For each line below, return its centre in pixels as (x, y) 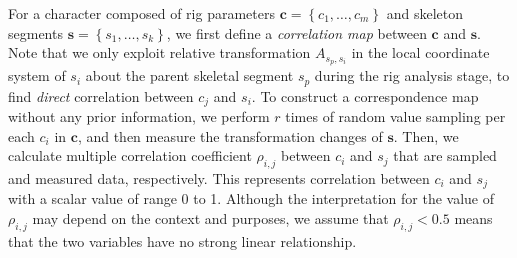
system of (37, 75)
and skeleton (425, 13)
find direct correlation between (101, 95)
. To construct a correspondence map (365, 95)
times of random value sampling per (395, 115)
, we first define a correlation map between (296, 32)
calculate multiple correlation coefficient (130, 155)
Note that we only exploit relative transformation (159, 52)
